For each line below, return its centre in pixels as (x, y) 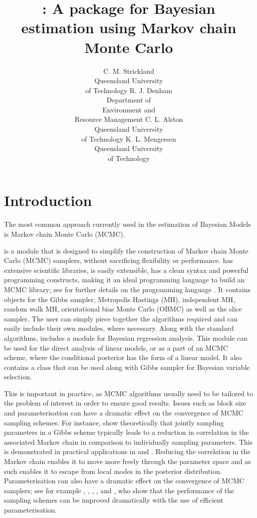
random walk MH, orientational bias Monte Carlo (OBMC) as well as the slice (123, 309)
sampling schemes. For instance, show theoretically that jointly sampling (114, 422)
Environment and (129, 109)
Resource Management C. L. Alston (129, 119)
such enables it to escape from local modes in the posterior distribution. (113, 471)
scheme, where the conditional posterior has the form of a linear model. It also (123, 357)
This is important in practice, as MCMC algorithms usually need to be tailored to (128, 393)
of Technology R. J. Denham (129, 90)
